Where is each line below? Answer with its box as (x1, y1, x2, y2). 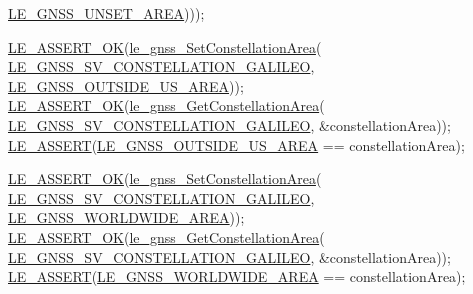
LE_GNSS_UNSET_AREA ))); (8, 3, 205, 23)
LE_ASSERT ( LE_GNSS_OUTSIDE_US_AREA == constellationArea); (8, 134, 465, 155)
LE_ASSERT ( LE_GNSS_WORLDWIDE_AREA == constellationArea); (8, 266, 466, 287)
